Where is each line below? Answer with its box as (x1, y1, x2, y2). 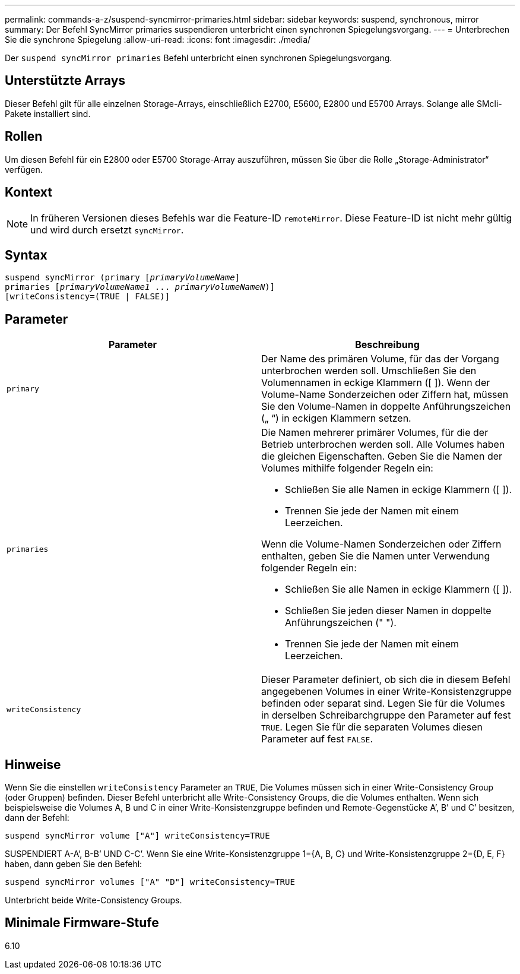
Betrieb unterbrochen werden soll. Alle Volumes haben (261, 438, 505, 451)
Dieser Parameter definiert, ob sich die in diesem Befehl (261, 673, 511, 686)
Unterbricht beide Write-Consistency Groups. (5, 895, 182, 906)
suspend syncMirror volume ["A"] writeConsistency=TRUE (5, 831, 270, 841)
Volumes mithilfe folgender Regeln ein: (261, 462, 433, 475)
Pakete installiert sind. (5, 108, 91, 119)
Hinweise (5, 757, 61, 772)
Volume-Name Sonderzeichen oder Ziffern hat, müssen (261, 388, 509, 401)
